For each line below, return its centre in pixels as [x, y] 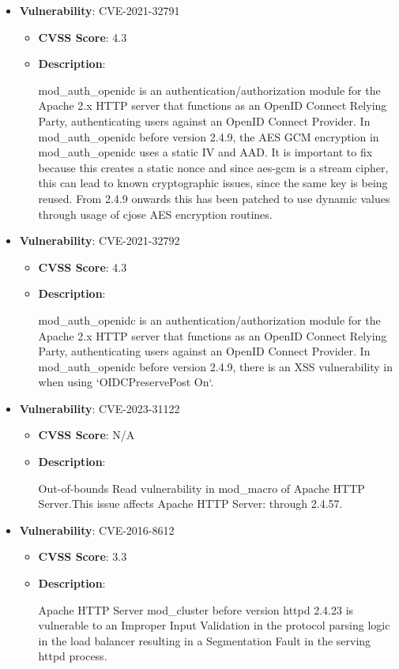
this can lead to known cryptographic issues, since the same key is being [213, 183]
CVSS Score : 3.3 [83, 556]
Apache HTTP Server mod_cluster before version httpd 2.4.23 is [196, 609]
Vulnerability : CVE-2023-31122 [100, 408]
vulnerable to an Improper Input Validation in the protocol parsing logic [214, 625]
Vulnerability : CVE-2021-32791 [100, 10]
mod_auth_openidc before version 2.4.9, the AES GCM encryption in [209, 136]
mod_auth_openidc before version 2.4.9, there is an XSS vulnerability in [215, 366]
